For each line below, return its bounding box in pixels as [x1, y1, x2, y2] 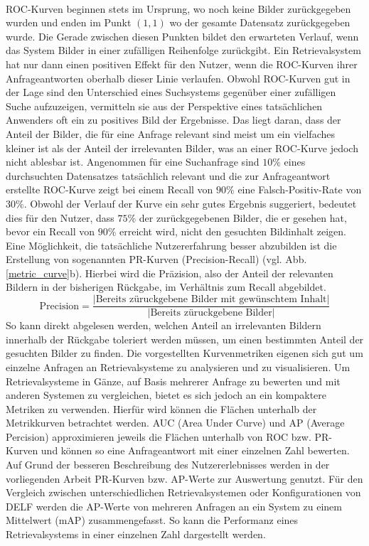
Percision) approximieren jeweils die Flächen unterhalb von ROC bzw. [6, 429, 311, 444]
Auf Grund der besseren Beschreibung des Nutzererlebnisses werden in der [6, 457, 330, 472]
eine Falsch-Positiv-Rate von [237, 182, 362, 197]
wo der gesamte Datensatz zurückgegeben [169, 15, 351, 30]
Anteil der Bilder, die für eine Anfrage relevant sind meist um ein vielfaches [6, 126, 335, 141]
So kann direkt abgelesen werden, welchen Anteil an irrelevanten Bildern [6, 318, 321, 333]
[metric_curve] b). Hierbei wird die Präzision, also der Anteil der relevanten [6, 265, 333, 280]
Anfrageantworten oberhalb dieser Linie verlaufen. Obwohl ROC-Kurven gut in [6, 70, 351, 85]
